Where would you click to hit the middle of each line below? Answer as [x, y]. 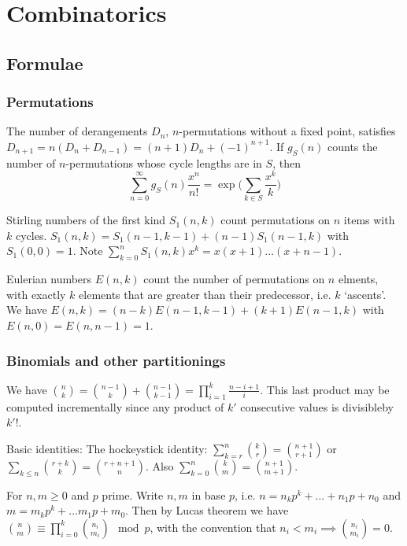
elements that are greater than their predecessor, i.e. [205, 294]
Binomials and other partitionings [116, 360]
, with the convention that [213, 527]
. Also [159, 466]
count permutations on [276, 220]
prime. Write [133, 494]
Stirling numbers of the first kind [86, 220]
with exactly [36, 294]
